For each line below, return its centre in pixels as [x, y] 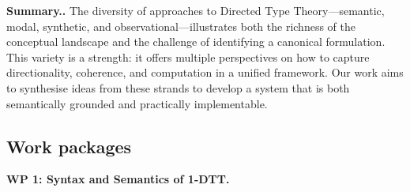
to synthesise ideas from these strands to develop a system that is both [178, 87]
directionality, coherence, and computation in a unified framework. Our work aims [205, 72]
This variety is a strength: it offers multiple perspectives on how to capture [188, 56]
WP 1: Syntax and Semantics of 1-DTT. [118, 179]
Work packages [69, 146]
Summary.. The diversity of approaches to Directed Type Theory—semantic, [196, 10]
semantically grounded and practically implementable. [137, 103]
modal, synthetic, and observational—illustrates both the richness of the [181, 26]
